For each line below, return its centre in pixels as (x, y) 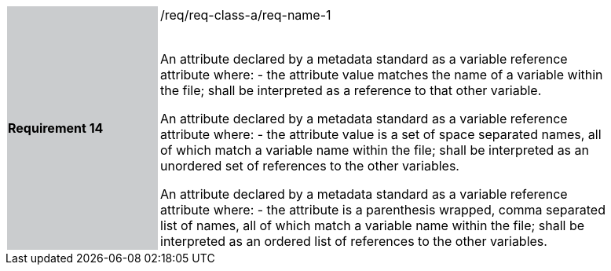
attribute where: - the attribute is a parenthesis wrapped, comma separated (383, 210)
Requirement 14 (56, 128)
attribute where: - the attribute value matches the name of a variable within (382, 75)
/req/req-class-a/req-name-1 (246, 15)
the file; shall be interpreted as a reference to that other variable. (351, 90)
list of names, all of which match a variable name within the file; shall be (373, 225)
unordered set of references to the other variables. (310, 166)
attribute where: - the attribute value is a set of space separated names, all (381, 134)
